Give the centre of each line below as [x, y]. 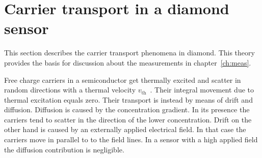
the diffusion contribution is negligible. [64, 149]
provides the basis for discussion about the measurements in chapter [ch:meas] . [128, 62]
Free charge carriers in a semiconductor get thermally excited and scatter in [123, 80]
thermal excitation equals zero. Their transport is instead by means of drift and [128, 99]
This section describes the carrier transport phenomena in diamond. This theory [129, 53]
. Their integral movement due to [202, 90]
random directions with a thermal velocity [70, 90]
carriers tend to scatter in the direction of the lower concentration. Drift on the [128, 119]
